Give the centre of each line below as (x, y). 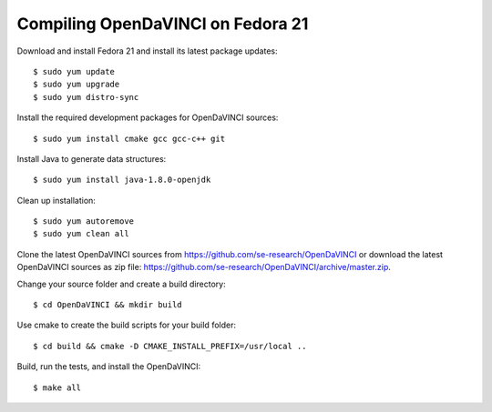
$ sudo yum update (74, 71)
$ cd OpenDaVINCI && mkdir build (108, 305)
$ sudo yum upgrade (77, 85)
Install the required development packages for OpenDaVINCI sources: (148, 117)
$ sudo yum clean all (81, 234)
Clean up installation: (56, 200)
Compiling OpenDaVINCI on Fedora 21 (163, 24)
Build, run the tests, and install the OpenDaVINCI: (109, 367)
